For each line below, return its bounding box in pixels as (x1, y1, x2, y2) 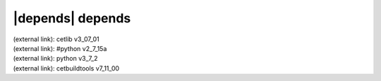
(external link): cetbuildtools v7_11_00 (13, 64, 120, 73)
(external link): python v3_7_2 (13, 54, 98, 63)
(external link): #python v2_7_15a (13, 44, 107, 52)
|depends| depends (13, 10, 131, 26)
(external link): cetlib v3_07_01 (13, 35, 99, 43)
